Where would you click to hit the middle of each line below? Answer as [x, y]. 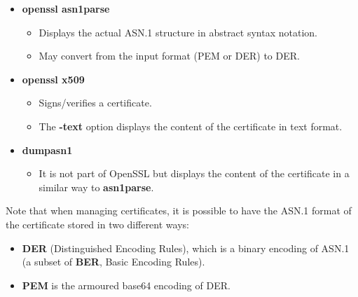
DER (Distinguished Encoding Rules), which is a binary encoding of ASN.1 [186, 248]
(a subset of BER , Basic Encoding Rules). [113, 262]
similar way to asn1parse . [96, 187]
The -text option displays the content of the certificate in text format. [191, 126]
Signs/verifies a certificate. [95, 103]
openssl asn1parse [66, 8]
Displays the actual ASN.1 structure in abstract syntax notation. [178, 32]
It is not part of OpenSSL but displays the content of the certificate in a [194, 173]
